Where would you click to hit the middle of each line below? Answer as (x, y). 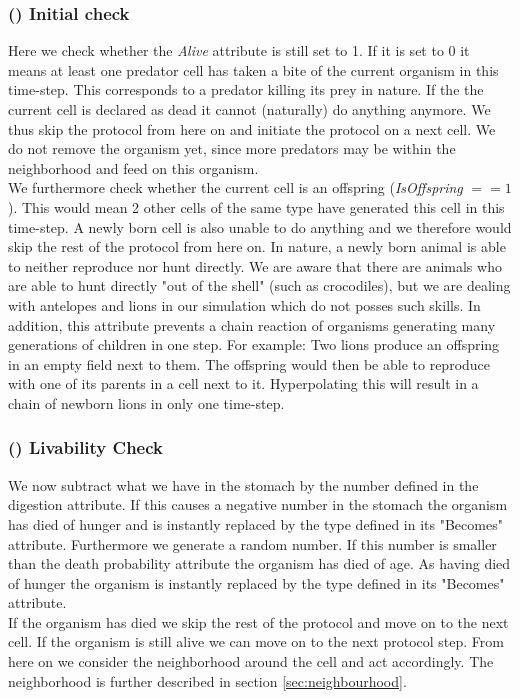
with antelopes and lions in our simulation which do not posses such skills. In (244, 304)
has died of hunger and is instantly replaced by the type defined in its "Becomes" (255, 523)
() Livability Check (85, 447)
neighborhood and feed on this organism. (133, 167)
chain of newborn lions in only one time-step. (146, 402)
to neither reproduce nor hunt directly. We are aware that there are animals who (255, 265)
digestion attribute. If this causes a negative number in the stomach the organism (258, 504)
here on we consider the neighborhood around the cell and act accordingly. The (251, 661)
